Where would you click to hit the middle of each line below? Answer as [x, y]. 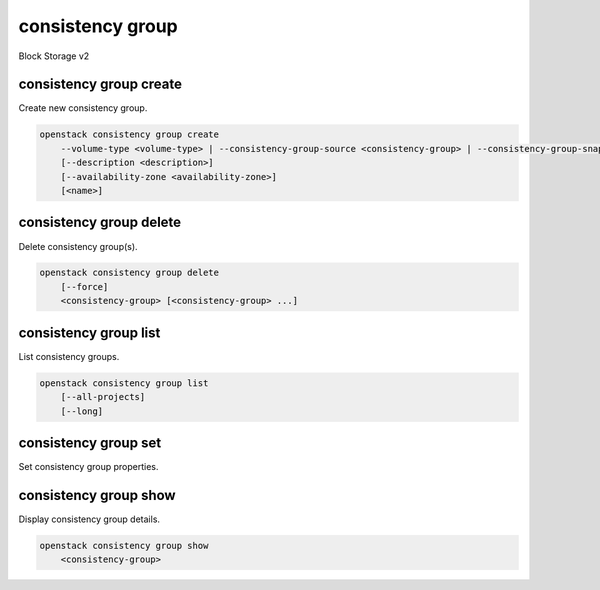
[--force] [84, 286]
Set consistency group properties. [88, 467]
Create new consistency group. [83, 108]
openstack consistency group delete [129, 273]
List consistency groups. [69, 356]
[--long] [82, 411]
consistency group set [90, 442]
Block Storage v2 [54, 56]
